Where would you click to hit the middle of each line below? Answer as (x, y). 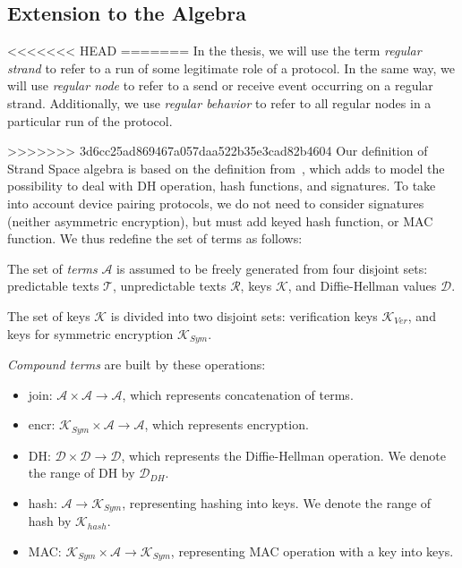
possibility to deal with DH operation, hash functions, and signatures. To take (222, 186)
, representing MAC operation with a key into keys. (312, 551)
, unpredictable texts (169, 286)
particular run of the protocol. (90, 120)
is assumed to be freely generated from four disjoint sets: (272, 268)
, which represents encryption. (227, 424)
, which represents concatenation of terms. (238, 394)
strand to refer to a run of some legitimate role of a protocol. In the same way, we (231, 68)
